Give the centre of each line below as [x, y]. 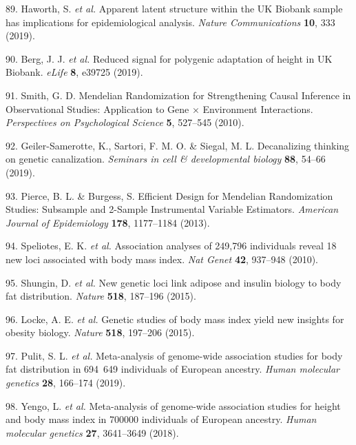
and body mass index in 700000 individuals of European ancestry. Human [161, 419]
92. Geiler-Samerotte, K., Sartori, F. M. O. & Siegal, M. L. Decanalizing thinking [178, 145]
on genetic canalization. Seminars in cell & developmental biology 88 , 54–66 [166, 159]
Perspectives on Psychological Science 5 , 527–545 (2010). [125, 122]
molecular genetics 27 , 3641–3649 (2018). [92, 432]
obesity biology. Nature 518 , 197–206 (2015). [100, 332]
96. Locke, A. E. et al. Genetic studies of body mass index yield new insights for [175, 319]
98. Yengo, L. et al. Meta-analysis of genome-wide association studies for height [173, 405]
